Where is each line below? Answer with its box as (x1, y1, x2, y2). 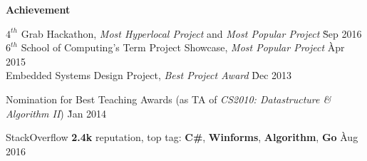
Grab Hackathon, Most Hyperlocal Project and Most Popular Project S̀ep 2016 (21, 26, 362, 41)
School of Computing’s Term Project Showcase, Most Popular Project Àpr (21, 40, 345, 55)
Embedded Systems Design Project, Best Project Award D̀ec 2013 (6, 68, 292, 83)
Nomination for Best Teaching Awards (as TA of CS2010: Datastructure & (6, 91, 331, 106)
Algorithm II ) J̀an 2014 (6, 105, 107, 120)
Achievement (6, 2, 71, 16)
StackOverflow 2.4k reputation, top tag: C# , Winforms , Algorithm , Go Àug (6, 130, 358, 145)
